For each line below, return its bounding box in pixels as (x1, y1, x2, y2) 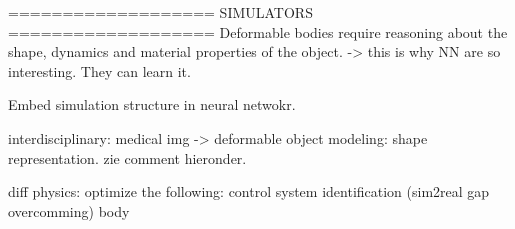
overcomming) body (8, 200, 130, 221)
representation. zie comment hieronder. (8, 147, 247, 168)
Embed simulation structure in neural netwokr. (8, 94, 296, 115)
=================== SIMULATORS (8, 2, 313, 22)
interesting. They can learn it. (8, 60, 191, 81)
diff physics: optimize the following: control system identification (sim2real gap (8, 181, 490, 202)
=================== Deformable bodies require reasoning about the (8, 21, 508, 42)
